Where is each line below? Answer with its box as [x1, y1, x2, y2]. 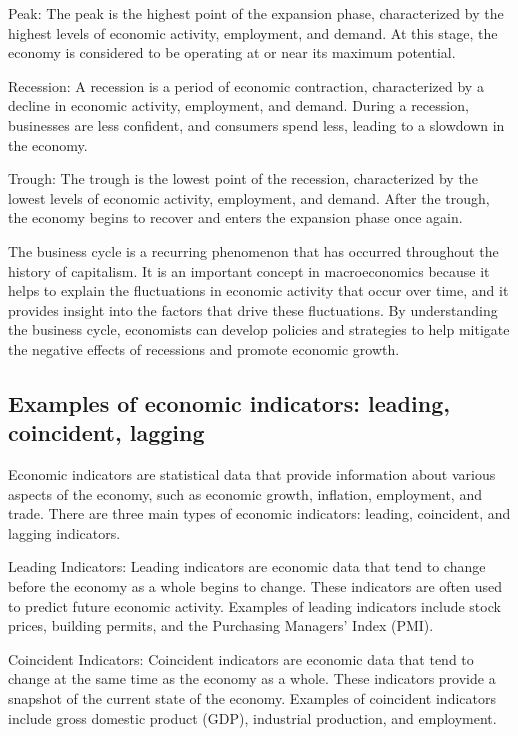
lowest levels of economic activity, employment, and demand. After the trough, [8, 187, 490, 208]
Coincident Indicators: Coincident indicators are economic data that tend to [8, 648, 474, 669]
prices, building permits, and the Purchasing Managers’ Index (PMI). [8, 615, 434, 636]
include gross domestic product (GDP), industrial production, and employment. [8, 707, 497, 728]
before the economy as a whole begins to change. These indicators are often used [8, 576, 502, 597]
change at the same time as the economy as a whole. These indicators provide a [8, 668, 496, 689]
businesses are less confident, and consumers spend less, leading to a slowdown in [8, 114, 505, 135]
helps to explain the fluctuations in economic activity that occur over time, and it [8, 280, 509, 301]
